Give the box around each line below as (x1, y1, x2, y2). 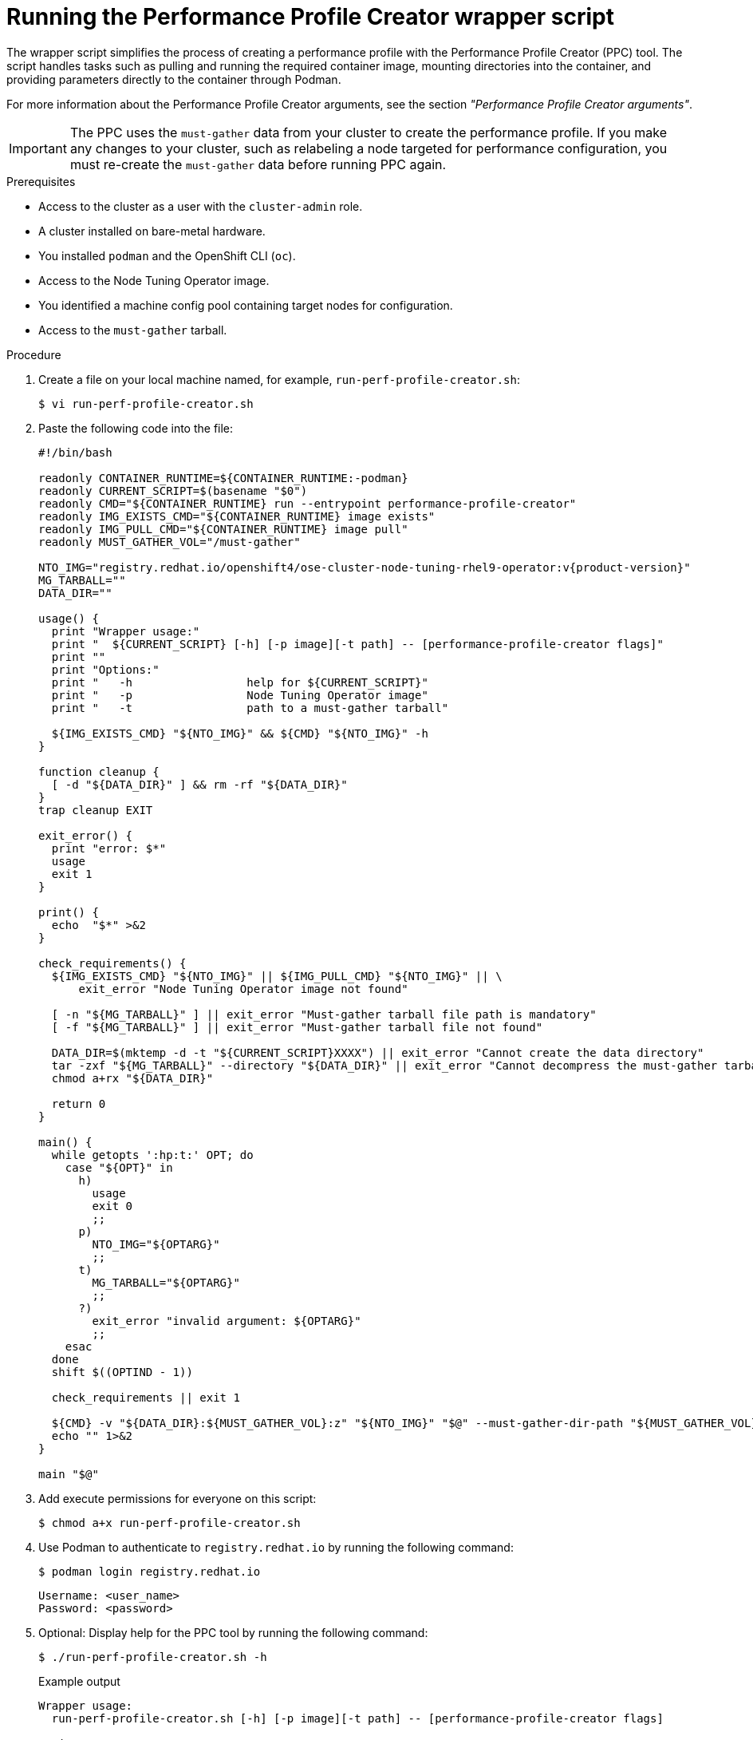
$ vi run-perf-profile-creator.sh (38, 397, 254, 410)
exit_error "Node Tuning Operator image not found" (78, 982, 408, 995)
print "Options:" (51, 662, 160, 676)
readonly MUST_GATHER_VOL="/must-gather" (38, 535, 301, 548)
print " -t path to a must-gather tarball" (51, 701, 449, 714)
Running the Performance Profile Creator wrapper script (6, 3, 614, 30)
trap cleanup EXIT (38, 803, 153, 817)
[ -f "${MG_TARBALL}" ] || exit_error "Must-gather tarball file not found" (51, 1020, 543, 1034)
